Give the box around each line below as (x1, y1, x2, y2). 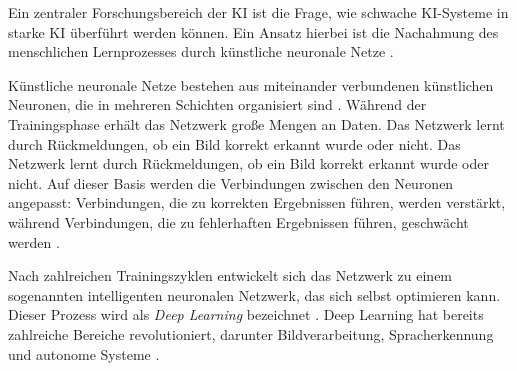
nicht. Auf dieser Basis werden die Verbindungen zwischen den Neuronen (8, 172, 454, 193)
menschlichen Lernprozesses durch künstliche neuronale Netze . (8, 41, 394, 62)
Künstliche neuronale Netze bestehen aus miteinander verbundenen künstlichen (8, 74, 494, 95)
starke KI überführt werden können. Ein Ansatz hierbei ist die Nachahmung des (8, 21, 499, 42)
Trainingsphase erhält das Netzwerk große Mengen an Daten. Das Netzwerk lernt (8, 113, 505, 134)
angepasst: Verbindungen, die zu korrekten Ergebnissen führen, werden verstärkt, (8, 192, 506, 213)
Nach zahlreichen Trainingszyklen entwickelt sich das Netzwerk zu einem (8, 265, 453, 286)
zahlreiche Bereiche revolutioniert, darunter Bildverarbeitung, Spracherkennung (8, 323, 494, 344)
